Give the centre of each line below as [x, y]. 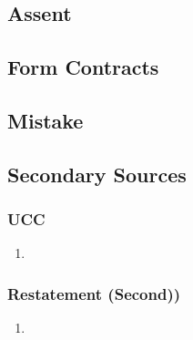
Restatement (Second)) [94, 293]
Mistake [46, 120]
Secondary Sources [97, 174]
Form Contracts [83, 67]
